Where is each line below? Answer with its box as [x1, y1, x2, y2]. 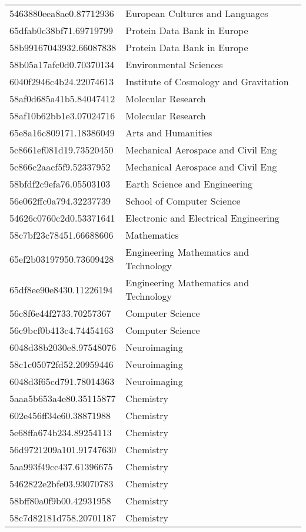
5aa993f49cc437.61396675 [9, 460, 113, 473]
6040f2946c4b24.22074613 [9, 75, 114, 88]
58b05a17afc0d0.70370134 [9, 58, 115, 71]
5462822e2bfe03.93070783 [9, 477, 114, 490]
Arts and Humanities [125, 126, 212, 139]
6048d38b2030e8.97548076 [9, 340, 117, 354]
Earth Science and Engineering [125, 177, 253, 190]
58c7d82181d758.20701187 [9, 511, 117, 524]
